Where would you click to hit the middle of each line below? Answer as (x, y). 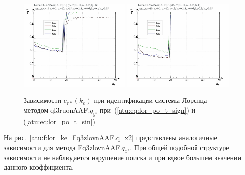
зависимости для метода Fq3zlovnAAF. (63, 147)
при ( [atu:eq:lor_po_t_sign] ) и (147, 110)
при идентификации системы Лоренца (150, 100)
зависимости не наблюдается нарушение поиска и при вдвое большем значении (123, 157)
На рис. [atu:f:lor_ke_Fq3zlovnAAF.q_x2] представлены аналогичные (110, 137)
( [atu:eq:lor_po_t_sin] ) (60, 121)
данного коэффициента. (39, 167)
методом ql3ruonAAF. (57, 110)
